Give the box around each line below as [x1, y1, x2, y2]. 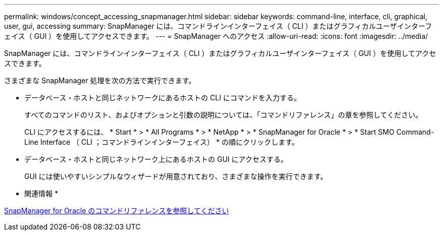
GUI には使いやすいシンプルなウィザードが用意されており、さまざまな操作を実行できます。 [24, 172, 328, 181]
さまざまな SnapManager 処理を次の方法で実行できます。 [4, 76, 196, 85]
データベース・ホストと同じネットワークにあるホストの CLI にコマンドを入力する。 [24, 93, 301, 102]
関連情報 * [24, 189, 58, 198]
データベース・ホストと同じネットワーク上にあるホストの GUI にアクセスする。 [24, 155, 288, 163]
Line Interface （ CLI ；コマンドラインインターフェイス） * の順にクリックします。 [24, 138, 299, 146]
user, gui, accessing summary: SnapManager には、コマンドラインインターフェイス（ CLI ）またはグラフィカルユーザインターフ [4, 22, 432, 30]
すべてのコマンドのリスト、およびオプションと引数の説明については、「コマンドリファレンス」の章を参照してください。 [24, 110, 423, 119]
